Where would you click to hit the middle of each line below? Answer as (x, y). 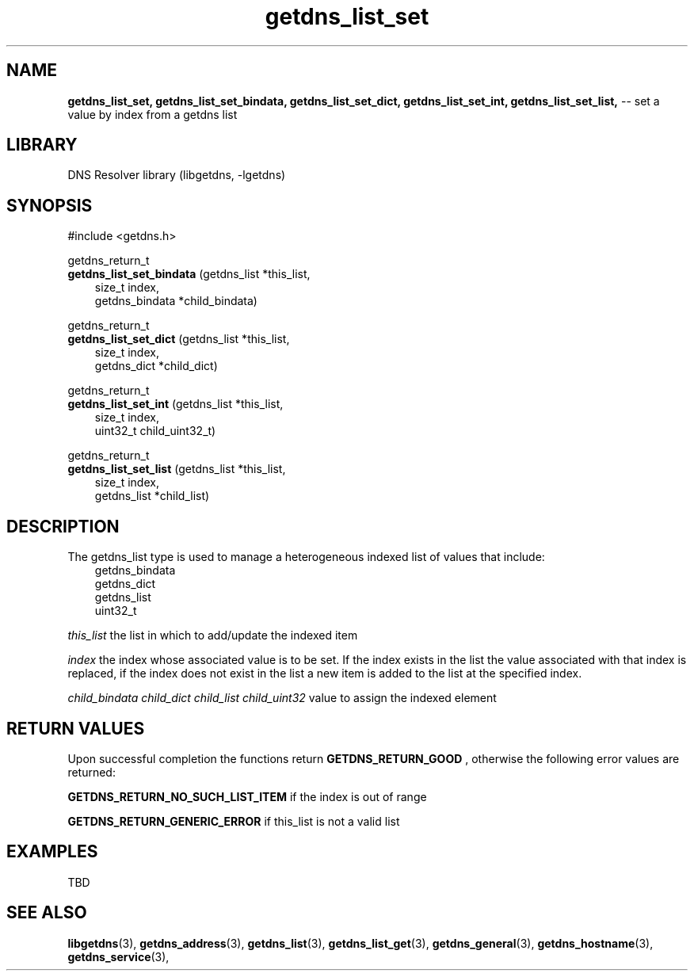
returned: (92, 772)
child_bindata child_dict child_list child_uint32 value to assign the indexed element (282, 698)
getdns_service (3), (118, 956)
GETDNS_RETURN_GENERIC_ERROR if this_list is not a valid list (234, 821)
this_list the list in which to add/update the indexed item (213, 635)
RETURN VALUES (76, 728)
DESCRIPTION (63, 526)
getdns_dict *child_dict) (156, 366)
